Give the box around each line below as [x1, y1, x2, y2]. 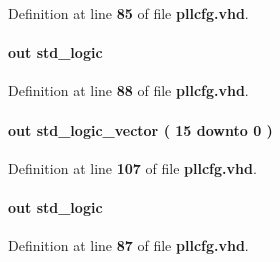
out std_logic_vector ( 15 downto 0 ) [8, 119, 273, 140]
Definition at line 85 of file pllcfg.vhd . [8, 3, 249, 23]
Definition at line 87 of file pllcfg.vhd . [8, 235, 249, 256]
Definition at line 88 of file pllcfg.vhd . [8, 80, 249, 101]
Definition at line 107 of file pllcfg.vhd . [8, 157, 257, 178]
